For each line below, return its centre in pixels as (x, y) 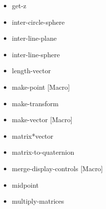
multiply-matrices (38, 201)
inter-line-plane (34, 38)
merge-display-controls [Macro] (57, 168)
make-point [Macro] (41, 87)
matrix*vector (33, 136)
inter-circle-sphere (38, 22)
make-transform (35, 103)
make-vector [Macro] (42, 120)
